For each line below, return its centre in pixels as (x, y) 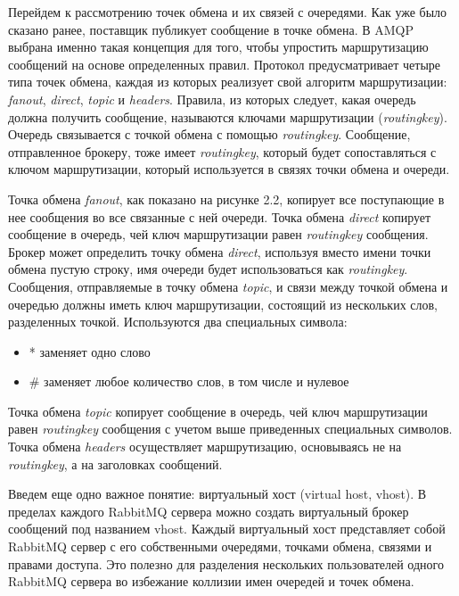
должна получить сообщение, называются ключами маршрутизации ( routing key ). (228, 116)
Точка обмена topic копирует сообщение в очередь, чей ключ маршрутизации (218, 411)
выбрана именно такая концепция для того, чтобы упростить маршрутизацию (218, 47)
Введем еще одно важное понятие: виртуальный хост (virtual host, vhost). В (217, 494)
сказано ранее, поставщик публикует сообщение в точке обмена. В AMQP (211, 29)
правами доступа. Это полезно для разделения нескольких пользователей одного (226, 563)
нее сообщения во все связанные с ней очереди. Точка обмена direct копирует (220, 216)
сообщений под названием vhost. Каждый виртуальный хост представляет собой (227, 529)
